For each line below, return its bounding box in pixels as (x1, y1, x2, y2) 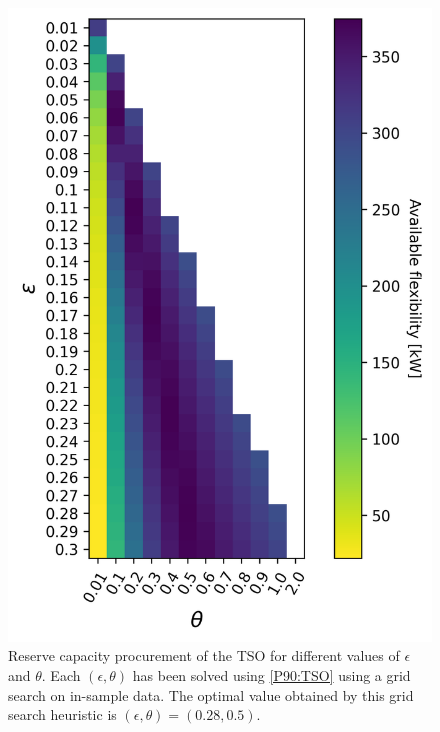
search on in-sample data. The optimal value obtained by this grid (8, 684, 414, 705)
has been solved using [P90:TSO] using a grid (132, 665, 411, 686)
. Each (41, 665, 81, 686)
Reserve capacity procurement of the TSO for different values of (8, 645, 400, 666)
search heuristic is (8, 704, 117, 725)
